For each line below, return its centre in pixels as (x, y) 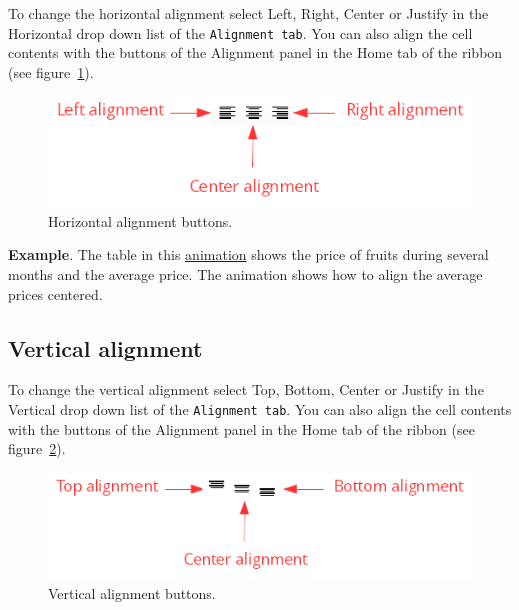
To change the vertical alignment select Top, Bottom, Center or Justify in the (246, 389)
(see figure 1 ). (51, 71)
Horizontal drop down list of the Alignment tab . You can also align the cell (240, 32)
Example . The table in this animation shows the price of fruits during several (248, 254)
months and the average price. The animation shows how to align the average (245, 274)
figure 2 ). (37, 448)
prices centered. (55, 293)
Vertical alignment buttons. (132, 592)
